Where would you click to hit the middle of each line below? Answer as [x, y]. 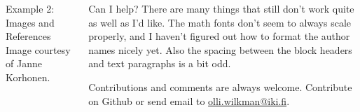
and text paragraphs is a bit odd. [160, 63]
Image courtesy [38, 49]
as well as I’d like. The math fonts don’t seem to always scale [220, 22]
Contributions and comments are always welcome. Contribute [220, 86]
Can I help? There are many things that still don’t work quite [221, 8]
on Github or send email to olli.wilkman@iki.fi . [189, 100]
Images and [30, 22]
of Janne [24, 63]
